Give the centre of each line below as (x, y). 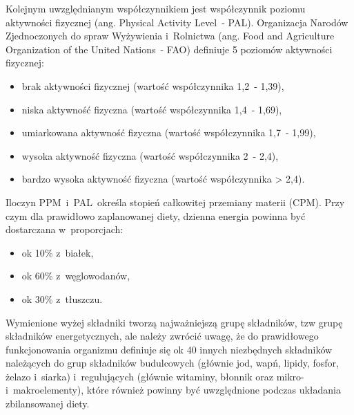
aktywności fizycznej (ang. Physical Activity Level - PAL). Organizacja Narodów (177, 22)
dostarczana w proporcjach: (65, 229)
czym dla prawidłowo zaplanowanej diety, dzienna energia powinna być (156, 215)
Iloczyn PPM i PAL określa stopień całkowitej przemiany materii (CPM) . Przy (175, 202)
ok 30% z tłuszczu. (62, 298)
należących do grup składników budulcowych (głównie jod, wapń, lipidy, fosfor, (172, 363)
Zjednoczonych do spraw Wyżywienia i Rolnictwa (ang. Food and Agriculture (170, 36)
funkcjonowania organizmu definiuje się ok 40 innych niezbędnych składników (169, 349)
